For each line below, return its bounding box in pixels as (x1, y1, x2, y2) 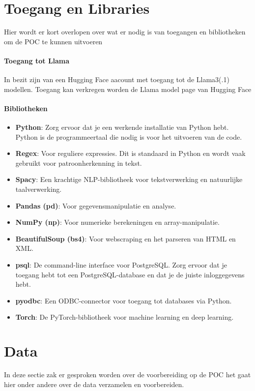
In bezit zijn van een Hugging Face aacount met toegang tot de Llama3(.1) (4, 74, 229, 85)
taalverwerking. (15, 184, 62, 194)
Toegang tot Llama (4, 55, 70, 65)
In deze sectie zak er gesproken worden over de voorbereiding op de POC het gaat (4, 369, 251, 380)
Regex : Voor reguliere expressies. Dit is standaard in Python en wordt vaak (15, 148, 246, 158)
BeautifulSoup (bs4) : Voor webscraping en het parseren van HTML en (15, 233, 236, 243)
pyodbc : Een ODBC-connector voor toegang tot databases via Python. (15, 295, 232, 305)
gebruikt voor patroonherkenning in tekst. (15, 157, 142, 168)
